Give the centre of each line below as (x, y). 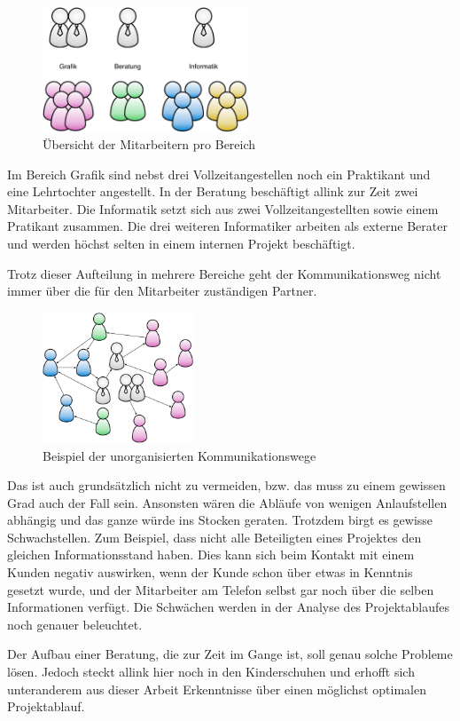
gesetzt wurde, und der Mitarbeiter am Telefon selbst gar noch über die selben (221, 589)
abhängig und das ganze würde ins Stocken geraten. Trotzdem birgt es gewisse (220, 520)
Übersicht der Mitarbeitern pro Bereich (149, 144)
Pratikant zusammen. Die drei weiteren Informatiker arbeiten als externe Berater (227, 226)
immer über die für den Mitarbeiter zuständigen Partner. (162, 291)
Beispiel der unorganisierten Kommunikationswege (179, 455)
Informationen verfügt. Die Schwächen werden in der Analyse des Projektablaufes (228, 607)
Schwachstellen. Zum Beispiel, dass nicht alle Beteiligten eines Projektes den (214, 537)
